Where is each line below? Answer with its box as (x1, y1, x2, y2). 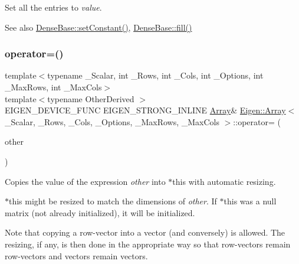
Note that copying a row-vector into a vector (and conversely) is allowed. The (5, 226, 285, 239)
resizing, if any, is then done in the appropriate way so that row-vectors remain (5, 237, 291, 250)
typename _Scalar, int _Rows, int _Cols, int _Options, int (47, 69, 264, 82)
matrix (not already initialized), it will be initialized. (5, 206, 195, 219)
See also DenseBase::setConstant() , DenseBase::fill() (5, 21, 192, 33)
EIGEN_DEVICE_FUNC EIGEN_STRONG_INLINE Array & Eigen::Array (5, 104, 286, 116)
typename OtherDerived (47, 92, 134, 105)
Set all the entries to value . (5, 1, 102, 13)
